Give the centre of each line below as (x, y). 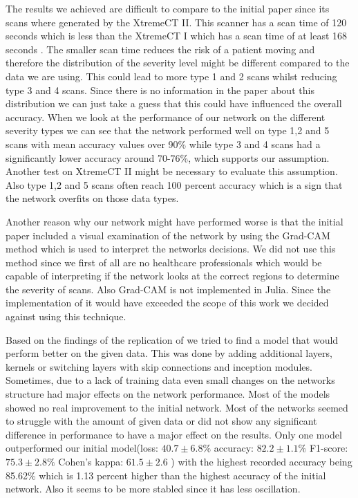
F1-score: (329, 448)
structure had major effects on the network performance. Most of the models (168, 394)
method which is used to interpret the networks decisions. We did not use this (171, 249)
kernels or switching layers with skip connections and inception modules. (159, 366)
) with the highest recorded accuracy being (262, 461)
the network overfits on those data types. (92, 198)
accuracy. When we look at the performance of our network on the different (166, 117)
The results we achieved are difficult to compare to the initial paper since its (168, 8)
